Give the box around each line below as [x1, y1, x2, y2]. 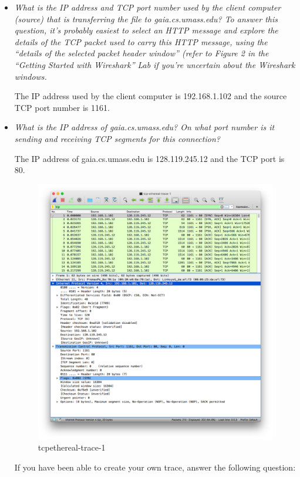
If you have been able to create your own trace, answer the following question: [14, 461, 296, 473]
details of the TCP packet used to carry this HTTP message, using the [14, 35, 268, 48]
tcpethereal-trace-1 [38, 441, 106, 454]
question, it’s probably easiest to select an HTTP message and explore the [14, 24, 278, 36]
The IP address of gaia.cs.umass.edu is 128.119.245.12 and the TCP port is [14, 152, 285, 164]
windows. [14, 70, 47, 82]
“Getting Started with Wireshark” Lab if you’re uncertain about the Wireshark [14, 58, 295, 70]
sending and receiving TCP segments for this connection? [14, 132, 220, 144]
